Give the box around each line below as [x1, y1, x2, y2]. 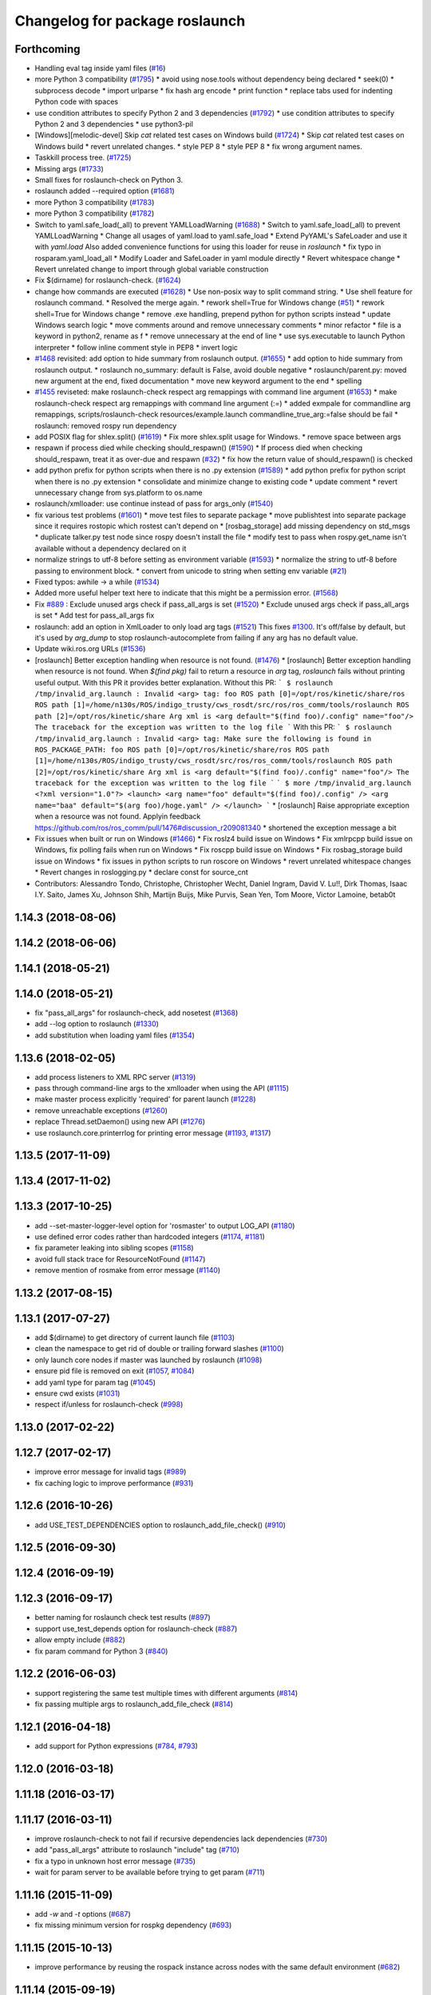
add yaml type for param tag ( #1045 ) [34, 1377, 156, 1387]
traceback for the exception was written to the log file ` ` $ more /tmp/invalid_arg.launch [34, 779, 412, 788]
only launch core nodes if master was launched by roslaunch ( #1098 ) [34, 1355, 263, 1365]
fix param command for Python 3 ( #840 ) [34, 1646, 168, 1656]
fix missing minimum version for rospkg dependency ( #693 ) [34, 1920, 232, 1930]
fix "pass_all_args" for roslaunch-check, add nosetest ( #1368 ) [34, 1008, 239, 1017]
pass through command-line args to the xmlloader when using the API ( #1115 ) [34, 1084, 290, 1092]
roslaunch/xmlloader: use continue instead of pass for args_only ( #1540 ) [34, 499, 274, 508]
